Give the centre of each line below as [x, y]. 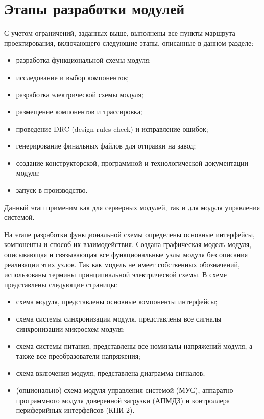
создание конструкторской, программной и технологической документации [132, 163]
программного [38, 400]
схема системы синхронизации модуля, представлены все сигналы [119, 318]
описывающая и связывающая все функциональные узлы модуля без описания [126, 254]
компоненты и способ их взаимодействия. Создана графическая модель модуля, [128, 244]
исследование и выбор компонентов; [73, 77]
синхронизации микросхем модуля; [70, 328]
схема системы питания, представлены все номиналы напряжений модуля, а [134, 346]
